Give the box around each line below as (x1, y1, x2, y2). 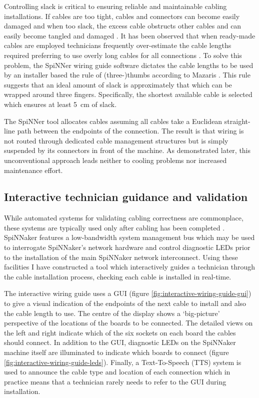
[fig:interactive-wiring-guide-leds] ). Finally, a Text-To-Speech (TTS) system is (4, 356, 241, 367)
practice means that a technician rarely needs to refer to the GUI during (4, 376, 226, 386)
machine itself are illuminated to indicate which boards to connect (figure (4, 347, 229, 357)
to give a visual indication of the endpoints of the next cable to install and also (4, 298, 246, 308)
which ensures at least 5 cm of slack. (4, 98, 117, 109)
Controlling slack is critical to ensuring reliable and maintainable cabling (4, 1, 227, 11)
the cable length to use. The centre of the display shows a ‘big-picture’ (4, 307, 220, 318)
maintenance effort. (4, 164, 63, 175)
